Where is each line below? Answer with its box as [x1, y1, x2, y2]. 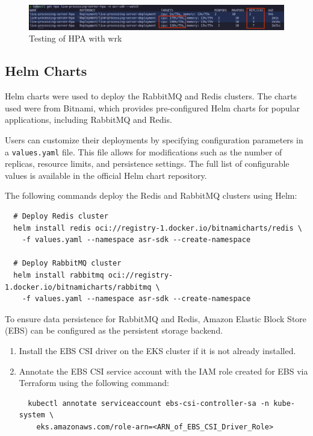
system [19, 411, 45, 420]
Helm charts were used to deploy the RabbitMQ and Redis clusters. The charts [5, 90, 297, 102]
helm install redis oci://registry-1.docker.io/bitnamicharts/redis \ [13, 223, 302, 232]
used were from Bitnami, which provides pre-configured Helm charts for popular [5, 101, 300, 114]
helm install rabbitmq [13, 270, 104, 279]
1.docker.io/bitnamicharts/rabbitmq [5, 282, 152, 291]
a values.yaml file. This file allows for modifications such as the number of [5, 145, 282, 158]
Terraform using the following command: [19, 376, 169, 389]
